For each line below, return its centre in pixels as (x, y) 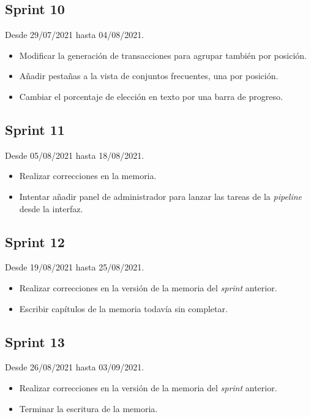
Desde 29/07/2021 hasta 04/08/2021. (75, 35)
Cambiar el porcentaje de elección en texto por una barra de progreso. (151, 96)
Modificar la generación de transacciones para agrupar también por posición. (163, 55)
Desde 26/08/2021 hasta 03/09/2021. (75, 367)
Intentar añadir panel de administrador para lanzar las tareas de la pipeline (161, 196)
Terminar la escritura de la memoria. (88, 408)
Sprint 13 (35, 341)
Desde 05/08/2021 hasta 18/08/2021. (75, 155)
